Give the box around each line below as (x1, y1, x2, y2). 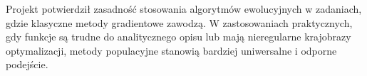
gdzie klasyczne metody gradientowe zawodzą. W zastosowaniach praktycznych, (6, 15, 353, 30)
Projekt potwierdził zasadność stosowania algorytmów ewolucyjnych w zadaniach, (6, 1, 362, 16)
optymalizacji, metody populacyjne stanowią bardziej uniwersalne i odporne (6, 43, 337, 58)
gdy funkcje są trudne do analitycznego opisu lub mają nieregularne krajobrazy (6, 29, 351, 44)
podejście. (6, 57, 48, 72)
